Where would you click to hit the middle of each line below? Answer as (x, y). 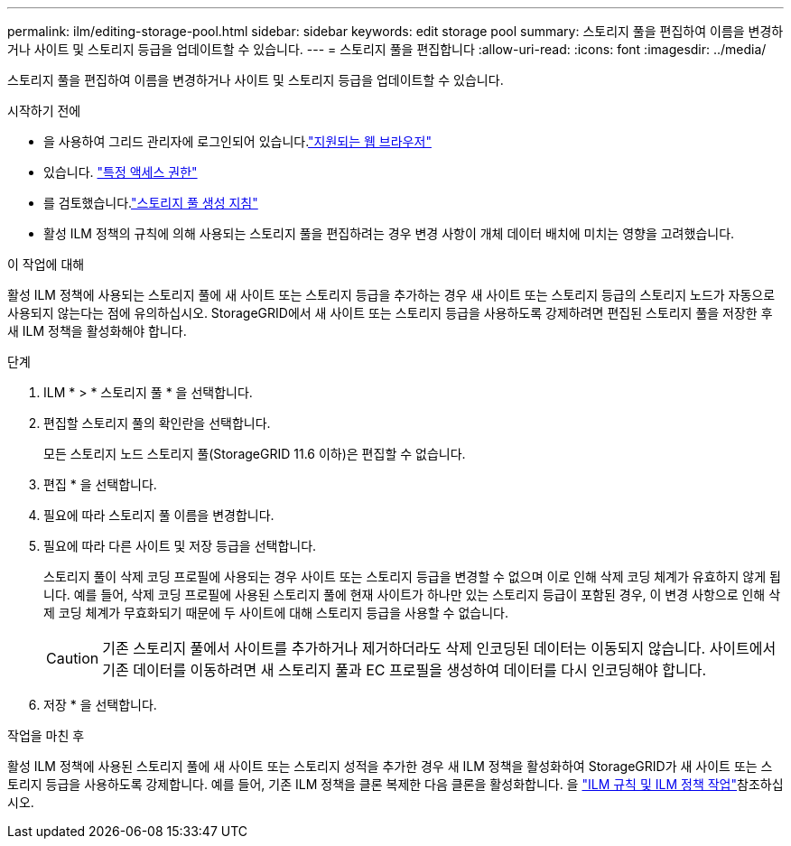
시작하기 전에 (44, 111)
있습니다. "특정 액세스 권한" (121, 172)
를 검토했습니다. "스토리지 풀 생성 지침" (151, 203)
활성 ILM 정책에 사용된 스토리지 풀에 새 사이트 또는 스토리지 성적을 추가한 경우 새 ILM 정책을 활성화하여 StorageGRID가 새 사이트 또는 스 (390, 766)
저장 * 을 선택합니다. (100, 705)
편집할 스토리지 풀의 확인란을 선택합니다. (157, 423)
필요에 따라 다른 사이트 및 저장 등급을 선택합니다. (180, 546)
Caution (73, 658)
